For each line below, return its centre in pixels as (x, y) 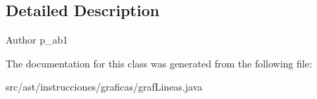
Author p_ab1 (37, 40)
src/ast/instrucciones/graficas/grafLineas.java (104, 87)
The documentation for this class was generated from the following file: (159, 63)
